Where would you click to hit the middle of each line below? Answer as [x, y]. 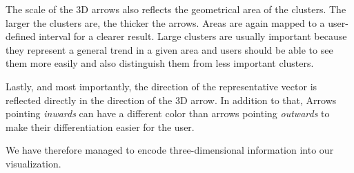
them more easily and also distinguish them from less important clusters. [160, 63]
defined [21, 36]
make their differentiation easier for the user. [100, 126]
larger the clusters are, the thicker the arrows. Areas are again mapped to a [165, 22]
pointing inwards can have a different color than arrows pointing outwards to [168, 113]
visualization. [33, 163]
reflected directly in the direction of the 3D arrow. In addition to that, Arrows [171, 100]
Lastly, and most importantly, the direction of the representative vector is [161, 86]
